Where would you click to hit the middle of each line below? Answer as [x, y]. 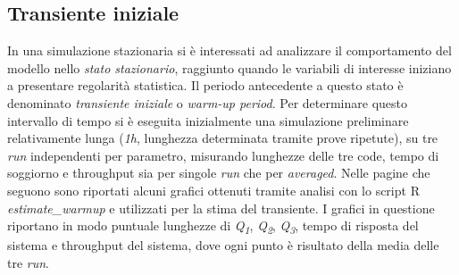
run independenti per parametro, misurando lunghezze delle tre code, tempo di [223, 155]
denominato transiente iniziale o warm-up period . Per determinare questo [207, 102]
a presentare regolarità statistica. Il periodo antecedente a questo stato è [205, 85]
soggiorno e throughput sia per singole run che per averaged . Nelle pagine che [219, 173]
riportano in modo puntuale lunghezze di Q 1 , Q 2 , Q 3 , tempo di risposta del [213, 226]
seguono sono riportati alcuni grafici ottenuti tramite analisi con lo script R [213, 190]
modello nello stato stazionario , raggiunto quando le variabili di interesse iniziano [229, 67]
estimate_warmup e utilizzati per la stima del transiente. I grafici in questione [221, 208]
